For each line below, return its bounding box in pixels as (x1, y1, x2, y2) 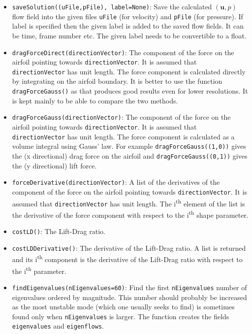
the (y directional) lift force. (12, 160, 97, 170)
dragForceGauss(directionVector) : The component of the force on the (12, 112, 231, 122)
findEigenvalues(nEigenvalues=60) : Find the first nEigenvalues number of (12, 282, 247, 292)
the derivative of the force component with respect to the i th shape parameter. (12, 208, 249, 220)
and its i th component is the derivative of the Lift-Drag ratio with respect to (12, 253, 243, 265)
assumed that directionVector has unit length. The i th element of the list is (12, 197, 245, 208)
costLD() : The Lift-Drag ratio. (12, 226, 105, 236)
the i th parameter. (12, 264, 66, 276)
